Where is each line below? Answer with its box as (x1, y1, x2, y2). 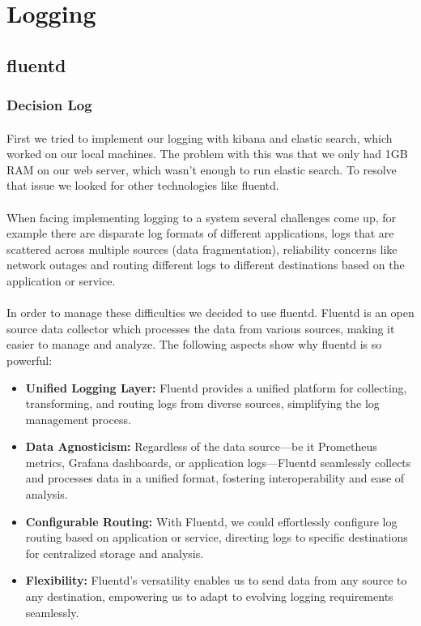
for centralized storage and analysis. (25, 544, 204, 561)
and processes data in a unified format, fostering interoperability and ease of (25, 469, 405, 487)
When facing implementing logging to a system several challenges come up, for (6, 208, 397, 225)
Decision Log (6, 95, 92, 115)
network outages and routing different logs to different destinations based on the (6, 256, 405, 273)
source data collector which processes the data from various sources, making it (6, 319, 395, 337)
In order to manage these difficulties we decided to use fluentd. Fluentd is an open (6, 304, 415, 321)
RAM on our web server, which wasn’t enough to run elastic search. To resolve (6, 161, 397, 178)
